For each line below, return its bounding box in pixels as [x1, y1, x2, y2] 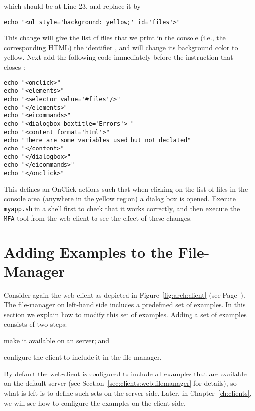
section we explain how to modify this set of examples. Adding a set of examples [4, 309, 247, 319]
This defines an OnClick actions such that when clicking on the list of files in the [4, 184, 248, 194]
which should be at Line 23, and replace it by [4, 1, 141, 11]
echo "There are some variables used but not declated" [4, 137, 191, 144]
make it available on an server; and [4, 335, 110, 345]
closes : [4, 62, 25, 72]
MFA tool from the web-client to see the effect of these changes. [4, 213, 192, 223]
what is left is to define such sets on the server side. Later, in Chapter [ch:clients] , [4, 388, 252, 398]
